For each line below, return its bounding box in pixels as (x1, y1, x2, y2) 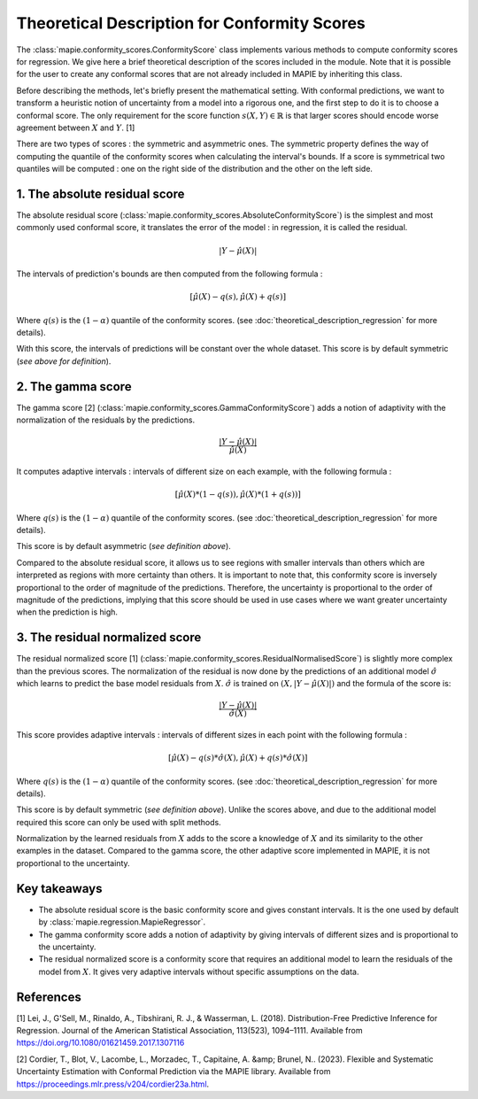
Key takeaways (16, 881, 103, 896)
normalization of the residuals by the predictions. (16, 414, 195, 425)
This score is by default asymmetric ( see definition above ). (16, 541, 232, 552)
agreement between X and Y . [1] (16, 122, 135, 133)
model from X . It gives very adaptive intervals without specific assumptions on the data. (38, 966, 359, 977)
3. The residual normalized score (16, 630, 202, 646)
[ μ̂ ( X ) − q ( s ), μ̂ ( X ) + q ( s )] (189, 292, 287, 302)
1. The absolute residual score (16, 186, 185, 201)
